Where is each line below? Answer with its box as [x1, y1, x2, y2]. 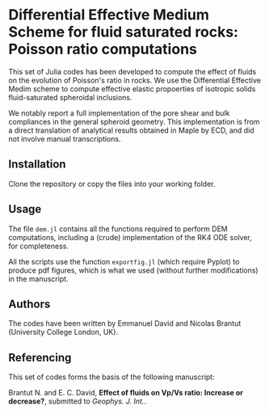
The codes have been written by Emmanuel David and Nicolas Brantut [8, 319, 242, 328]
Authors [8, 297, 51, 310]
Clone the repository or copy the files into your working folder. [8, 179, 216, 188]
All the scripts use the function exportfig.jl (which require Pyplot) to [8, 256, 240, 266]
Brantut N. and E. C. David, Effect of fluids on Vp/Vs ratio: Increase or [8, 388, 244, 398]
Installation [8, 158, 66, 171]
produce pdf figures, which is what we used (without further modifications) [8, 265, 258, 275]
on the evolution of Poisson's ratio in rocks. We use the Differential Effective [8, 75, 261, 85]
